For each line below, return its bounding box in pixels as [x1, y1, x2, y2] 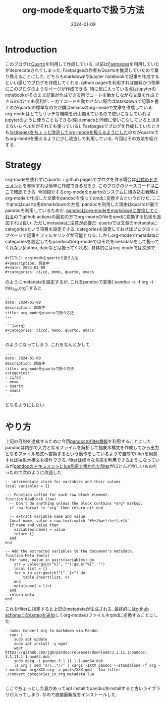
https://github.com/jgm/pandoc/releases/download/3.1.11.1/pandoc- [5, 650, 148, 655]
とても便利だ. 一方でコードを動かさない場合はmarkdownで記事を [22, 98, 155, 104]
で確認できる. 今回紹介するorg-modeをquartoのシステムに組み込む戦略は [9, 189, 159, 195]
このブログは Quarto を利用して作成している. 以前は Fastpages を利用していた [5, 61, 160, 67]
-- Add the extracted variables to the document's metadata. [5, 549, 134, 554]
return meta [9, 592, 35, 597]
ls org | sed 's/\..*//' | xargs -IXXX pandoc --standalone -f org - [14, 663, 161, 668]
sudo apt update [14, 637, 48, 642]
